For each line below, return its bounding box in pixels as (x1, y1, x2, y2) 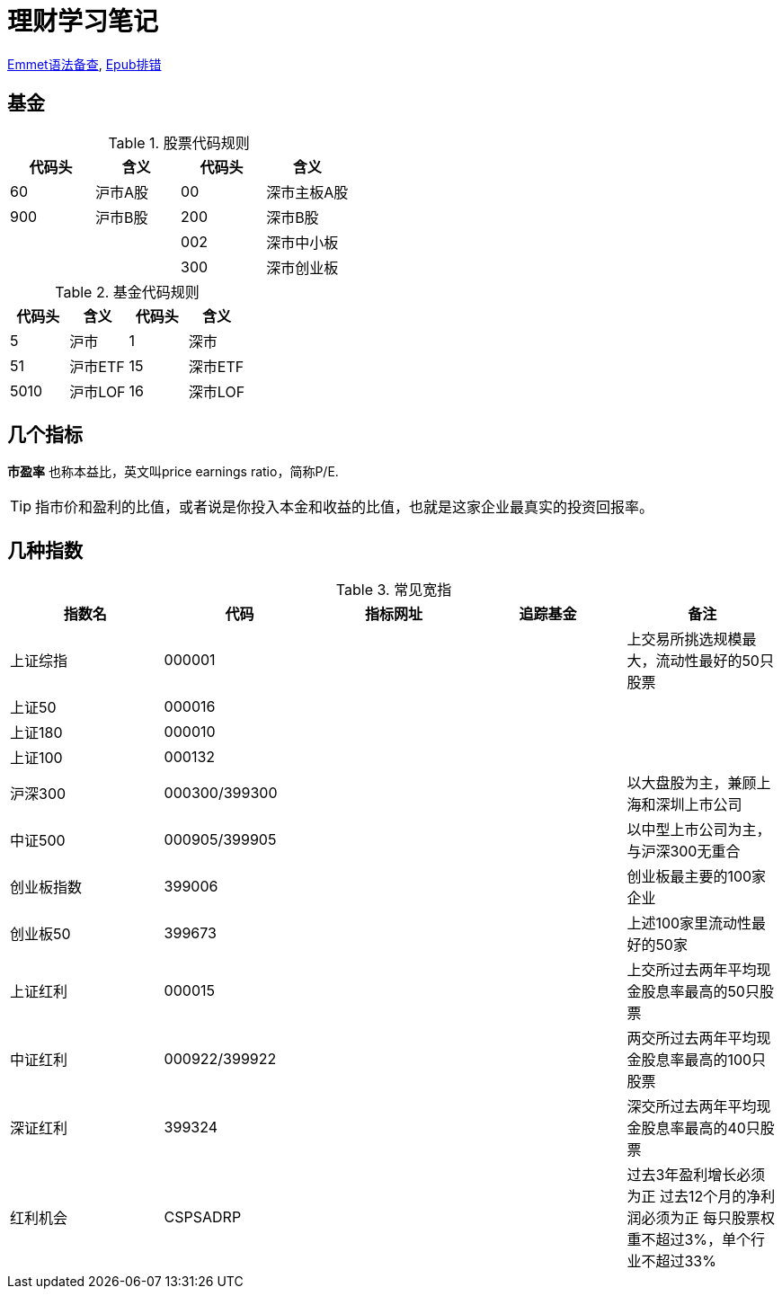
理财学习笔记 (7, 6, 159, 37)
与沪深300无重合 (626, 842, 741, 861)
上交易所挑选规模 (626, 630, 742, 649)
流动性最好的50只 (655, 652, 774, 670)
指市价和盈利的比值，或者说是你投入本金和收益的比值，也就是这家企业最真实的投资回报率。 (35, 498, 654, 517)
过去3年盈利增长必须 (626, 1166, 766, 1185)
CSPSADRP (164, 1208, 242, 1227)
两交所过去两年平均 (626, 1029, 757, 1048)
